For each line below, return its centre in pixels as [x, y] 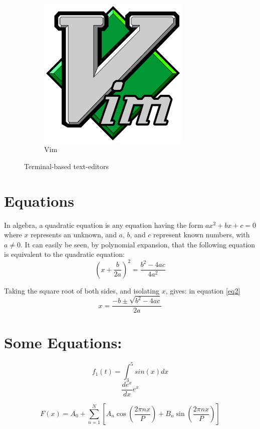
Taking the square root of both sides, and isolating [82, 290]
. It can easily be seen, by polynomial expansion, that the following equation [138, 244]
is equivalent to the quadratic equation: [64, 254]
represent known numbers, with [202, 235]
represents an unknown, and [74, 235]
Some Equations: [63, 342]
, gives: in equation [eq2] [203, 290]
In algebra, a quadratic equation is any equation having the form [104, 225]
